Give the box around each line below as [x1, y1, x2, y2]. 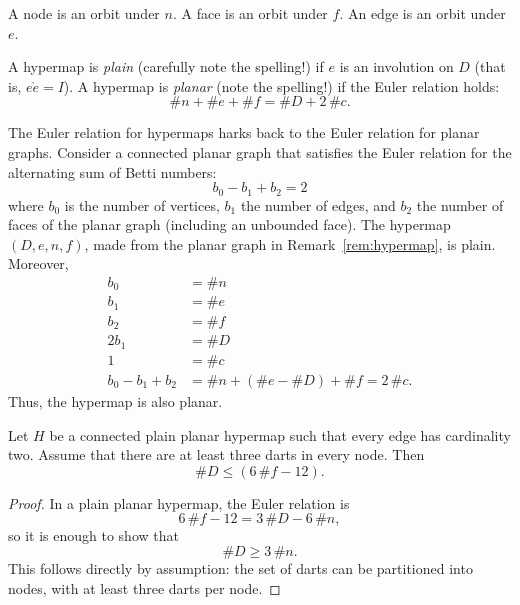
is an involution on [339, 56, 454, 77]
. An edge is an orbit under [339, 3, 506, 23]
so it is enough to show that [8, 525, 179, 546]
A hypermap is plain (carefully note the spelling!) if [8, 56, 324, 77]
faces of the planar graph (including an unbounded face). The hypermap [8, 214, 451, 235]
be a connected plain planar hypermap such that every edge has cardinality [49, 424, 511, 445]
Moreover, [8, 253, 69, 274]
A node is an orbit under [8, 3, 160, 23]
